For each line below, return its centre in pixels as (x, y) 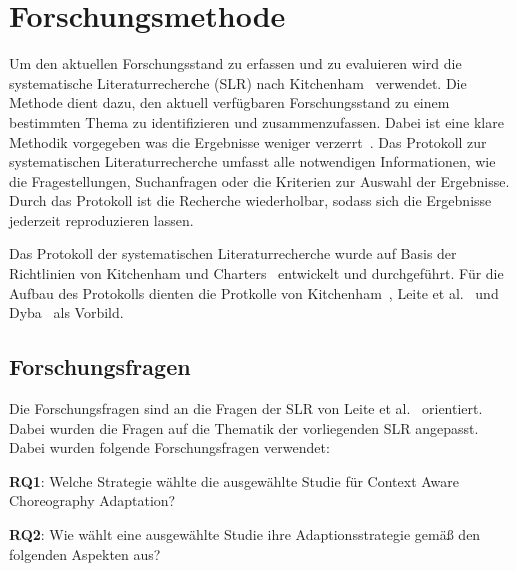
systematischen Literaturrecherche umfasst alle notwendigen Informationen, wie (252, 161)
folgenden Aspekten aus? (85, 553)
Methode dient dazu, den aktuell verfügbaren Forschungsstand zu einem (229, 102)
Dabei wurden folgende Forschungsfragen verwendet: (169, 447)
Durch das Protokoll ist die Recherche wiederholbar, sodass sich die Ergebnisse (250, 200)
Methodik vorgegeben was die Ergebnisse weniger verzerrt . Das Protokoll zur (248, 141)
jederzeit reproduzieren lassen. (101, 219)
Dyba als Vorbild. (66, 312)
